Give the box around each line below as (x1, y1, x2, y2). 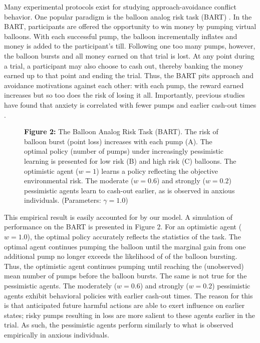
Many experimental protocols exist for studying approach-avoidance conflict (4, 2, 236, 12)
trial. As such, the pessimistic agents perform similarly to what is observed (4, 319, 233, 330)
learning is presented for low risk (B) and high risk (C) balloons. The (24, 155, 236, 166)
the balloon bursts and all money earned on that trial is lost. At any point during (4, 50, 254, 61)
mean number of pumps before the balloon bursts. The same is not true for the (4, 270, 247, 281)
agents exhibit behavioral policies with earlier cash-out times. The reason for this (4, 290, 253, 300)
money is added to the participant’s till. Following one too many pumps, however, (4, 41, 255, 51)
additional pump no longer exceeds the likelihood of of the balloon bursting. (4, 251, 237, 261)
